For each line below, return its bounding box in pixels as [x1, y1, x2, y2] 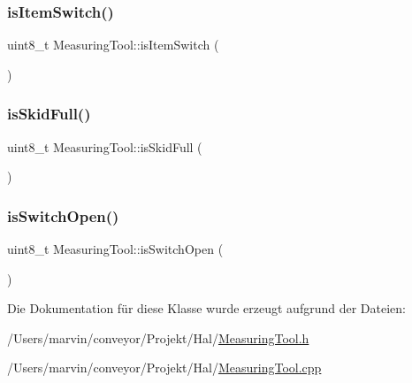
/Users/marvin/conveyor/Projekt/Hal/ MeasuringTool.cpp [7, 358, 322, 377]
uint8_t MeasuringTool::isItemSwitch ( [7, 35, 219, 54]
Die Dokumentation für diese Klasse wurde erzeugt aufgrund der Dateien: [7, 299, 406, 318]
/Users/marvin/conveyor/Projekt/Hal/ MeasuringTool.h [7, 328, 309, 347]
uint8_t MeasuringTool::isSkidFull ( [7, 137, 202, 156]
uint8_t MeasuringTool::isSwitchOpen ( [7, 240, 224, 258]
